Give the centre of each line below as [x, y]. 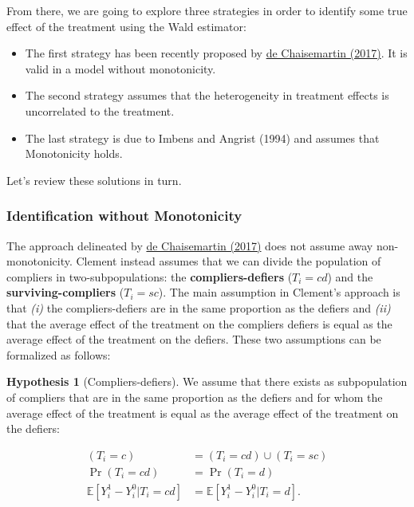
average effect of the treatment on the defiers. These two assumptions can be [194, 339]
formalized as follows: [59, 354]
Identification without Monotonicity [124, 216]
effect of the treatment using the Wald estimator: [126, 26]
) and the [350, 276]
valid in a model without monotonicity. [120, 68]
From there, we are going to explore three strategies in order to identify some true [207, 10]
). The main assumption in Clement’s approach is [279, 292]
